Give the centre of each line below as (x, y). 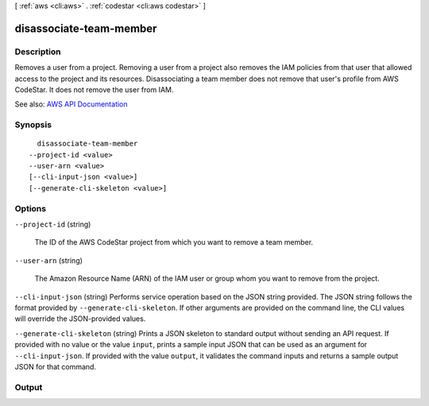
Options (31, 208)
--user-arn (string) (49, 260)
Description (38, 52)
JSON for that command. (56, 366)
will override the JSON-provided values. (80, 319)
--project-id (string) (53, 224)
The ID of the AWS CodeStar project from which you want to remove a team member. (174, 242)
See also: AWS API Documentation (71, 104)
